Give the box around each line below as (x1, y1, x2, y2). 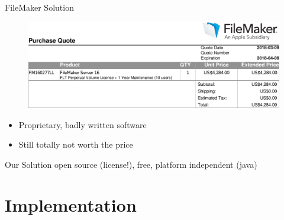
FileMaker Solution (5, 1, 74, 13)
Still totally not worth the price (18, 138, 133, 151)
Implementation (5, 193, 137, 217)
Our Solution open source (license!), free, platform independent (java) (5, 158, 257, 170)
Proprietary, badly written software (18, 118, 147, 130)
